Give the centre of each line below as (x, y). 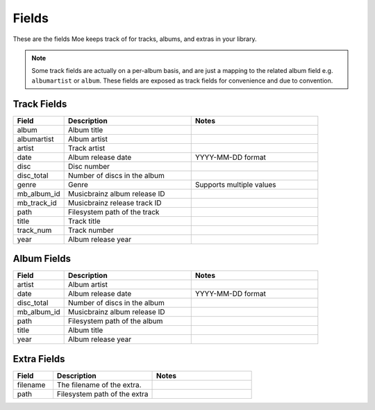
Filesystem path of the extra (102, 394)
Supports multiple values (236, 184)
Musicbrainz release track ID (115, 203)
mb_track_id (37, 203)
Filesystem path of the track (114, 212)
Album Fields (42, 259)
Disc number (89, 166)
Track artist (86, 148)
